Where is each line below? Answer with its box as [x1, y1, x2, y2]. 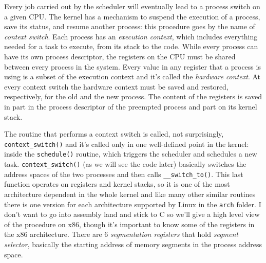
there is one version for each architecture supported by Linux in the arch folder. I [4, 199, 261, 209]
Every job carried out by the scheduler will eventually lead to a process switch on [4, 1, 260, 11]
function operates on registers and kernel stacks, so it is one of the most [4, 179, 230, 189]
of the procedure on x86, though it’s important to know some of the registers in [4, 218, 255, 229]
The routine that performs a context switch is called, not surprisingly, [4, 128, 224, 139]
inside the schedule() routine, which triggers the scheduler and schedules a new [4, 148, 257, 159]
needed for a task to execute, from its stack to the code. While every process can [4, 41, 258, 52]
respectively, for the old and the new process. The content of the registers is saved [4, 91, 262, 102]
